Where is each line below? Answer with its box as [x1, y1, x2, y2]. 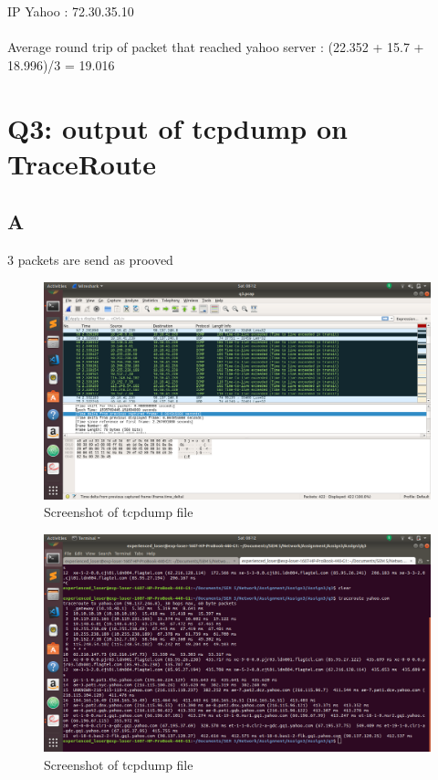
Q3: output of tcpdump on [7, 109, 348, 146]
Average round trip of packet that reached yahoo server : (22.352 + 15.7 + [7, 37, 424, 57]
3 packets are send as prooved [7, 250, 173, 269]
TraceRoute [7, 144, 157, 182]
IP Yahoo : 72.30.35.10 [7, 2, 134, 20]
